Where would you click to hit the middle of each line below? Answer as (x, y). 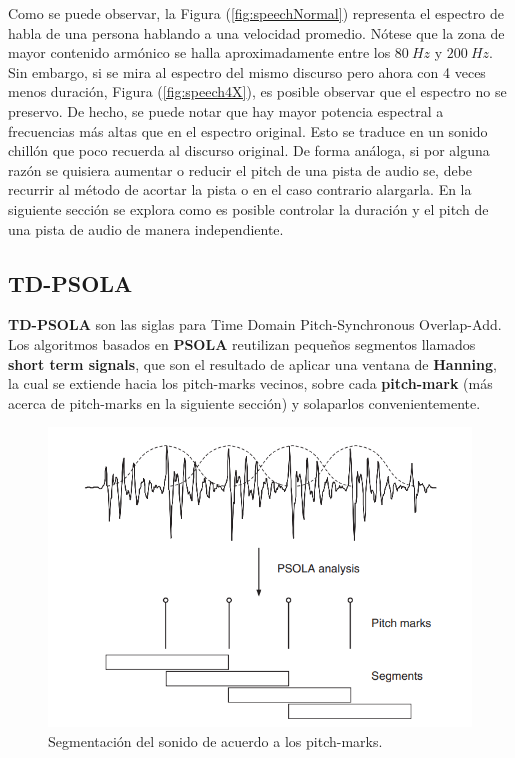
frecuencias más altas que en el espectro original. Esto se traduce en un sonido (248, 130)
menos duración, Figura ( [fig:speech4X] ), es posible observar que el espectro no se (257, 91)
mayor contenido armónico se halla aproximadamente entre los (199, 52)
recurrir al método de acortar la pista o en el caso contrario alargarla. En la (240, 189)
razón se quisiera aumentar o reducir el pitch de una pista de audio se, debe (240, 169)
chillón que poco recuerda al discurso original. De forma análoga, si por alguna (249, 150)
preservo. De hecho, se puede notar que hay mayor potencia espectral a (226, 110)
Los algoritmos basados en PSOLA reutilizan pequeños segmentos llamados (242, 343)
